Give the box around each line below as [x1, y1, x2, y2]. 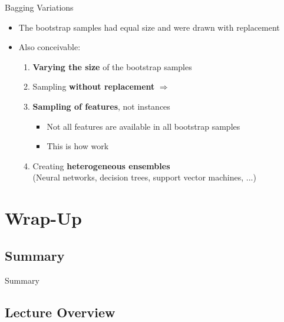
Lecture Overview [5, 303, 115, 321]
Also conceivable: [18, 41, 81, 53]
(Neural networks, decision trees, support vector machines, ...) [32, 171, 256, 183]
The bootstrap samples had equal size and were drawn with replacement [18, 21, 280, 33]
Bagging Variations [5, 1, 74, 13]
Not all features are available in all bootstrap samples [47, 120, 240, 132]
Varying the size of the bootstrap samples [32, 60, 192, 73]
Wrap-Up [5, 206, 82, 230]
